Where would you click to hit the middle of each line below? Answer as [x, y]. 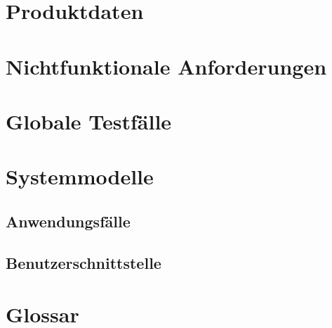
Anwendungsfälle [68, 221]
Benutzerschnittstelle [84, 262]
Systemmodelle [80, 176]
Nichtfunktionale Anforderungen [166, 66]
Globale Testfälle [89, 121]
